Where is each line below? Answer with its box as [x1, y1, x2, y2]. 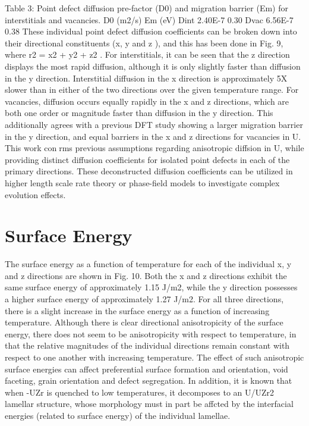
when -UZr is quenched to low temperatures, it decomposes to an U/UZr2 [5, 386, 275, 398]
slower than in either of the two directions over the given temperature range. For [5, 83, 299, 96]
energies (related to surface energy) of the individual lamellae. [5, 409, 231, 421]
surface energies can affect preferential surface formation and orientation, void [5, 362, 288, 375]
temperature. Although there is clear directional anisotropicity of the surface [5, 316, 283, 328]
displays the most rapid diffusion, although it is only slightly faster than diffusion [5, 59, 301, 72]
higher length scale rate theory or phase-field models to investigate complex [5, 176, 280, 189]
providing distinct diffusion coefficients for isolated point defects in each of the [5, 153, 290, 165]
